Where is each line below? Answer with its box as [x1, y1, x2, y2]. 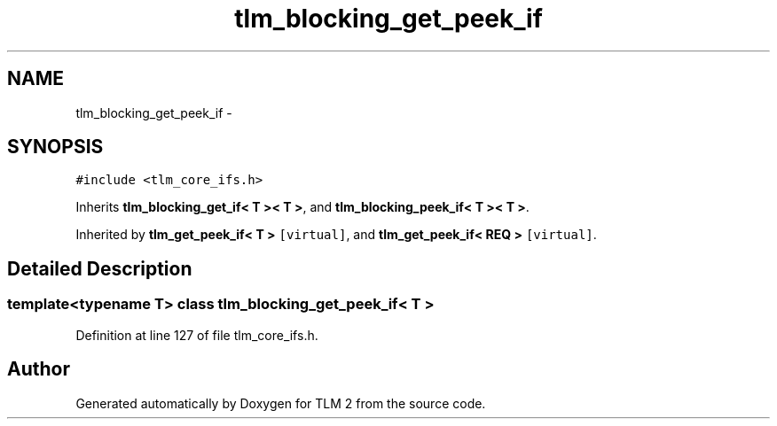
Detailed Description [7, 257, 192, 280]
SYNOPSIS [7, 136, 104, 159]
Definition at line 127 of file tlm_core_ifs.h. [75, 327, 318, 343]
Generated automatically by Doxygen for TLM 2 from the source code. [75, 395, 486, 411]
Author [7, 358, 70, 381]
